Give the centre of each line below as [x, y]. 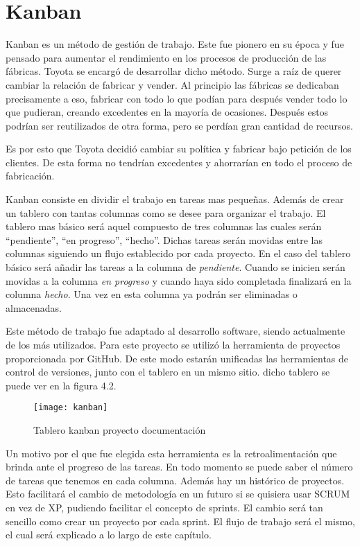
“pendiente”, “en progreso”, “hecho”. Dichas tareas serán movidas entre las [164, 239]
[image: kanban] [71, 408]
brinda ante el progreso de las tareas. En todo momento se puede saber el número [179, 467]
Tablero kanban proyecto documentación [120, 430]
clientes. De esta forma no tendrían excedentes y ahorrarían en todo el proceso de [179, 162]
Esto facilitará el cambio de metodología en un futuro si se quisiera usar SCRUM [178, 494]
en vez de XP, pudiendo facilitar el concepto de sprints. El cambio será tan [164, 507]
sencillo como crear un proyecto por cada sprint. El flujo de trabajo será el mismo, [180, 521]
